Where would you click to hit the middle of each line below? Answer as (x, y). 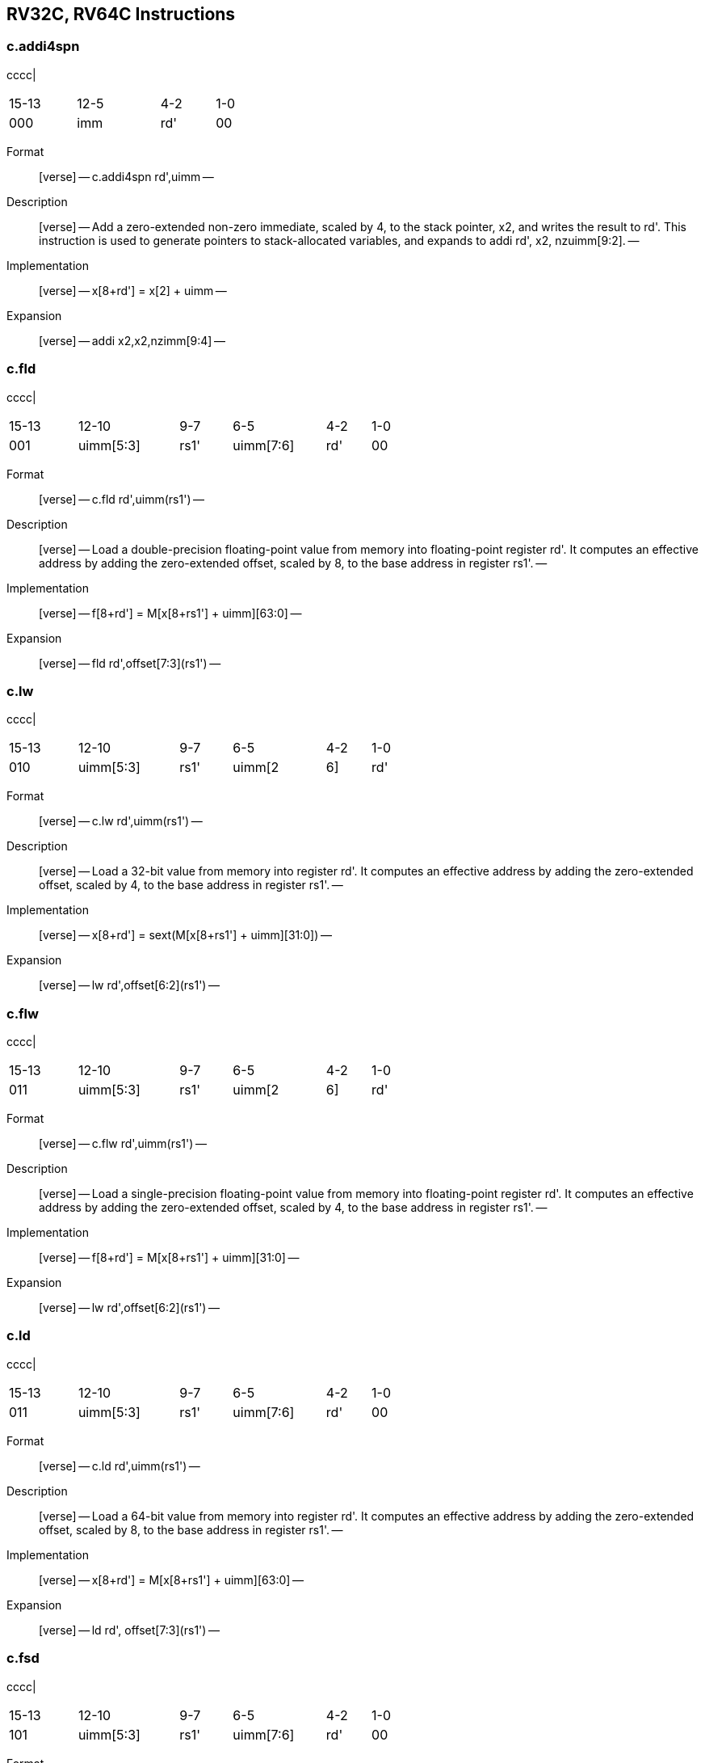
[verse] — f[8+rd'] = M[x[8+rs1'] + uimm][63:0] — (170, 613)
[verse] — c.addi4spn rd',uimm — (126, 176)
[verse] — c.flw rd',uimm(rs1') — (123, 1144)
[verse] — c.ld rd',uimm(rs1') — (120, 1466)
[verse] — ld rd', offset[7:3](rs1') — (129, 1630)
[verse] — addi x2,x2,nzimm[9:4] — (132, 340)
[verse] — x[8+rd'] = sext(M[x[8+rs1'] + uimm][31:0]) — (185, 935)
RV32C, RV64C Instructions (121, 14)
